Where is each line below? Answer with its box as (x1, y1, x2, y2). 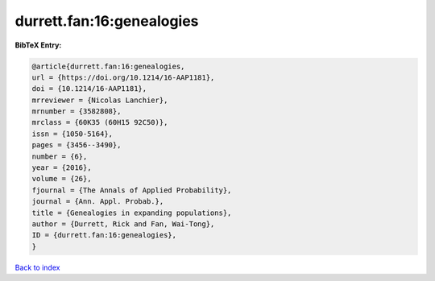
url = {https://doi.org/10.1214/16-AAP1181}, (31, 72, 215, 82)
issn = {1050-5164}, (31, 129, 113, 138)
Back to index (14, 262, 60, 272)
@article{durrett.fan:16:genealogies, (31, 61, 185, 71)
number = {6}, (31, 151, 88, 161)
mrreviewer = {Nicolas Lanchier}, (31, 95, 168, 105)
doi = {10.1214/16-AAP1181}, (31, 85, 147, 93)
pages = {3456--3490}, (31, 141, 122, 150)
